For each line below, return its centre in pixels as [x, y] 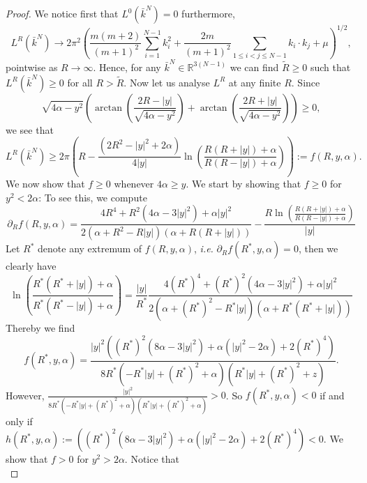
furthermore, [208, 13]
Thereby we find [40, 328]
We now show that [45, 184]
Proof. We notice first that [62, 13]
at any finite [255, 82]
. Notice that [152, 459]
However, [25, 395]
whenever [134, 184]
